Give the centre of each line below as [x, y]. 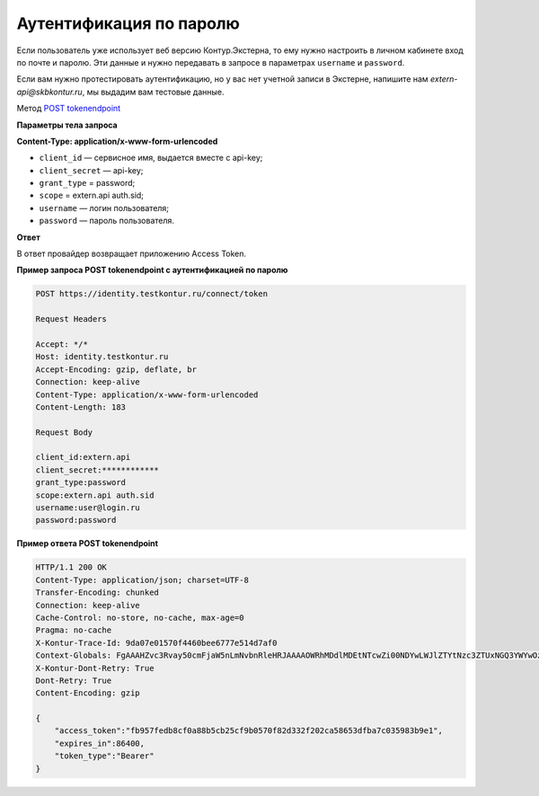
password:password [76, 520]
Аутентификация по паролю [128, 23]
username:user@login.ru [88, 508]
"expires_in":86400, [100, 743]
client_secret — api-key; [91, 170]
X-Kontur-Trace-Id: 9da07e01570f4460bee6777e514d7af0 [156, 643]
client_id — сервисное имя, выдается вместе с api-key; [151, 158]
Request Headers [71, 319]
